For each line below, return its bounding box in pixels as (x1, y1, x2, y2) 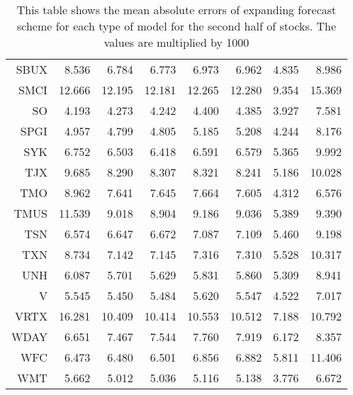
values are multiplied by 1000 (103, 34, 250, 50)
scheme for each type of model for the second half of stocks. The (16, 18, 337, 34)
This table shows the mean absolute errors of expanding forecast (16, 1, 337, 18)
